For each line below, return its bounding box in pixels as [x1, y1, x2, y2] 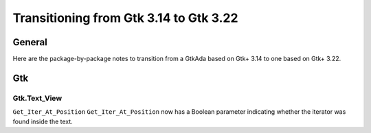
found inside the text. [12, 117, 74, 125]
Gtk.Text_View [12, 93, 63, 103]
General [12, 36, 48, 48]
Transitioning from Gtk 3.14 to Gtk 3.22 [12, 10, 238, 25]
